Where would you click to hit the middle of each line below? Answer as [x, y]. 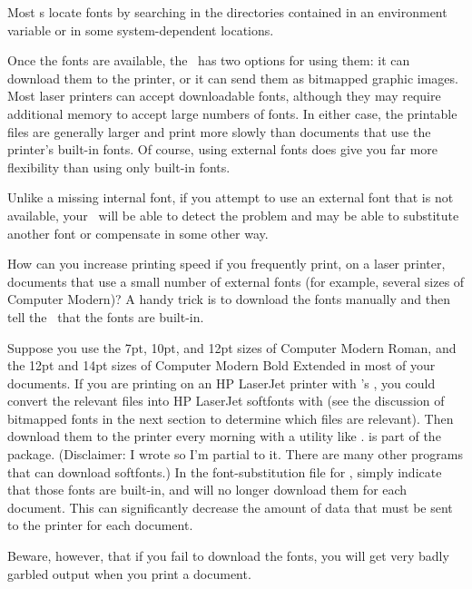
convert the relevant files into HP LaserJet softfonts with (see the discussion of [226, 401]
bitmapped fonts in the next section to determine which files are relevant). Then [231, 418]
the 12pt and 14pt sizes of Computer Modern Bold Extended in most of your [221, 365]
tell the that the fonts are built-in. [106, 316]
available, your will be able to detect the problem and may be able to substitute [233, 215]
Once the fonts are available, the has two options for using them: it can [209, 60]
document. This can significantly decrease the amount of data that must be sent [230, 507]
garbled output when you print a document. [129, 573]
